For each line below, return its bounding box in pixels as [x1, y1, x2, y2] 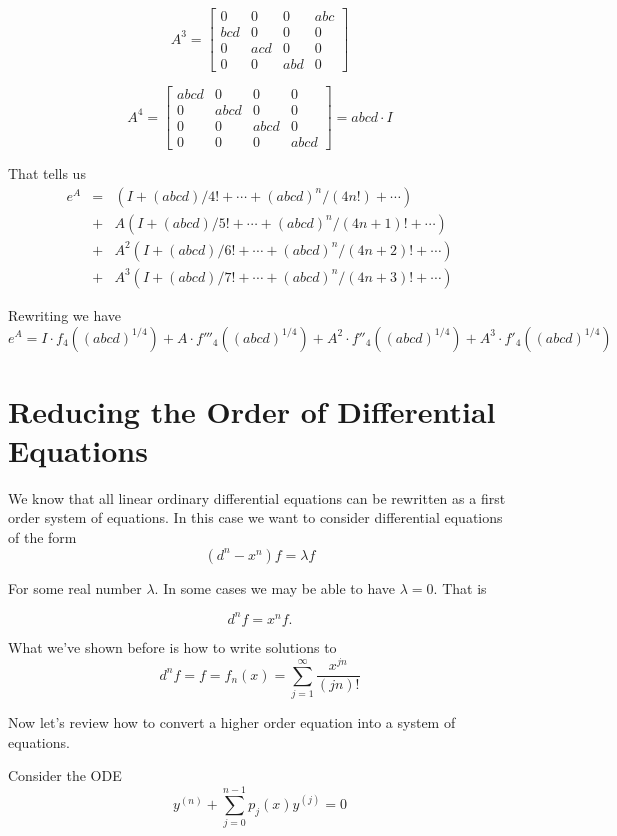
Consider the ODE [8, 765, 122, 786]
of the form [8, 527, 77, 548]
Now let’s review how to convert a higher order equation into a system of [8, 712, 456, 733]
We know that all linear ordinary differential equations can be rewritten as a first [8, 487, 506, 508]
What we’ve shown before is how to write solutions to [8, 636, 337, 657]
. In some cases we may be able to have [154, 577, 396, 598]
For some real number [8, 577, 142, 598]
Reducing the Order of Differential [8, 390, 496, 431]
